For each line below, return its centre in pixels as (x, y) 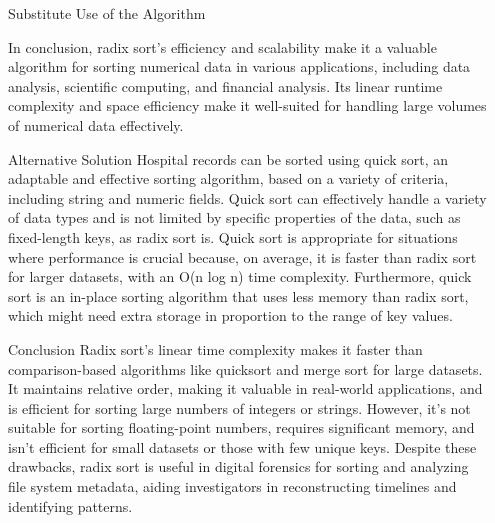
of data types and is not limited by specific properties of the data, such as (234, 217)
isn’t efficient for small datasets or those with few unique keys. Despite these (242, 446)
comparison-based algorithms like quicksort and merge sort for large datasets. (245, 368)
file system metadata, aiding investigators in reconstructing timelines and (232, 486)
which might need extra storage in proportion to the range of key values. (230, 315)
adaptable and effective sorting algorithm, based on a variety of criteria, (228, 178)
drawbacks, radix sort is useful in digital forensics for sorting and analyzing (238, 466)
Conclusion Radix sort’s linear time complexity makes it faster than (215, 348)
